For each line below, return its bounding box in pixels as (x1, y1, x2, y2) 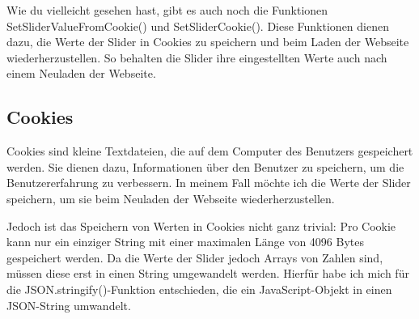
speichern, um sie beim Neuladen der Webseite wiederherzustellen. (6, 189, 335, 206)
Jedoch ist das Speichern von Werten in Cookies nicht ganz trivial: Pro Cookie (6, 217, 396, 234)
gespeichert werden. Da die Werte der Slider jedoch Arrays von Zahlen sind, (6, 249, 383, 266)
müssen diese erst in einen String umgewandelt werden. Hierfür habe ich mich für (6, 265, 409, 282)
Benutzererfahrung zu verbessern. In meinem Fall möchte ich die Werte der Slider (6, 174, 411, 191)
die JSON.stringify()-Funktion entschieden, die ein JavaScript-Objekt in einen (6, 280, 392, 297)
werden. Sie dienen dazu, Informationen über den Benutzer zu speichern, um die (6, 158, 404, 175)
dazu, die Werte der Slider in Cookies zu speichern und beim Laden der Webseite (6, 33, 409, 50)
